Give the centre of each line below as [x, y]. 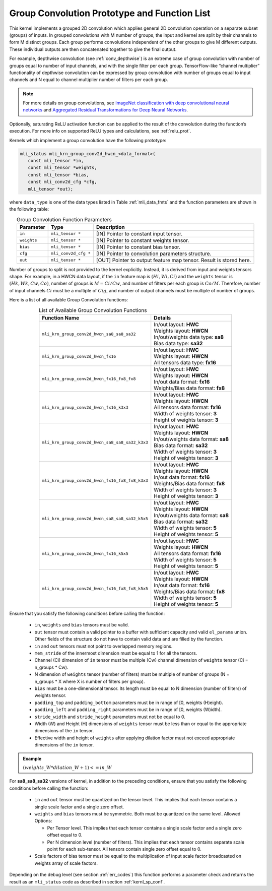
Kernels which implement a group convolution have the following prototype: [88, 140]
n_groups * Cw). [51, 667]
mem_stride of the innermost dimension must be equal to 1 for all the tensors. [116, 653]
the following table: [29, 209]
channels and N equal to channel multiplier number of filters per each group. [89, 80]
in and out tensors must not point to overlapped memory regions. [104, 646]
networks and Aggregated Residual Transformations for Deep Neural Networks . [106, 110]
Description [111, 227]
